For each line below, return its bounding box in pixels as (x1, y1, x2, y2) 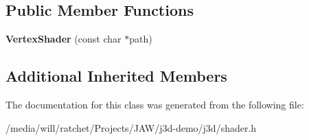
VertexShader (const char (5, 32, 122, 46)
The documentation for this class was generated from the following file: (5, 97, 304, 111)
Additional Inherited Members (5, 65, 227, 86)
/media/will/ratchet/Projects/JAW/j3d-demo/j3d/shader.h (5, 120, 257, 135)
